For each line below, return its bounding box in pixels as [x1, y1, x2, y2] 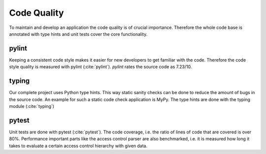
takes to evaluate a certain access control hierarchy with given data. [9, 143, 148, 149]
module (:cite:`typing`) [9, 103, 54, 109]
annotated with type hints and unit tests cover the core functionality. [9, 31, 148, 37]
